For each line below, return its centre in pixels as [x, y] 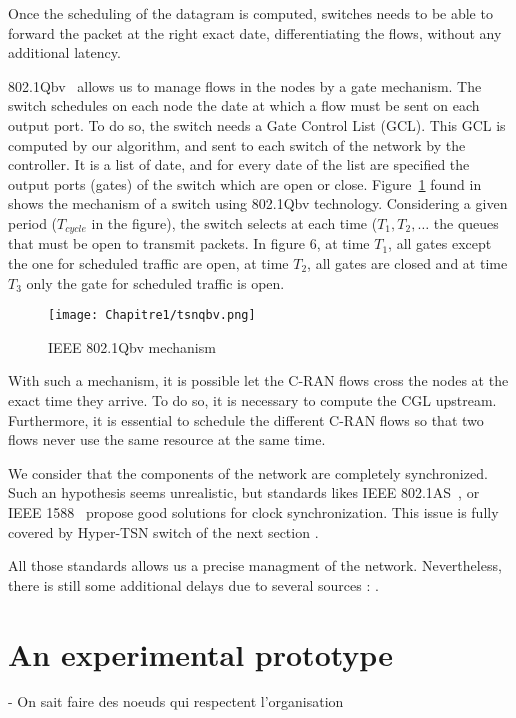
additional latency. [64, 52]
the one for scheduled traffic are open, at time [148, 262]
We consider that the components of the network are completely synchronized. [248, 472]
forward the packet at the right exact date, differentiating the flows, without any [255, 32]
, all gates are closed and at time [407, 262]
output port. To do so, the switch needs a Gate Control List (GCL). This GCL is [257, 124]
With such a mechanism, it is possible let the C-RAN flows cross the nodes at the [258, 380]
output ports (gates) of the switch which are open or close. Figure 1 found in [245, 183]
